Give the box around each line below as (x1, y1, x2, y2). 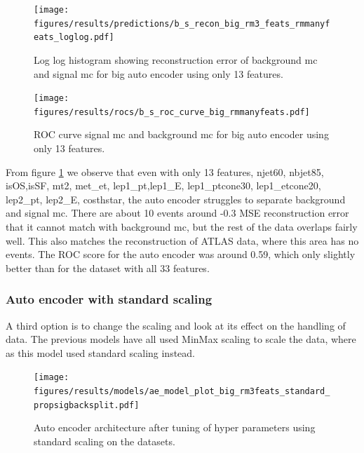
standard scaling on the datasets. (34, 433, 175, 448)
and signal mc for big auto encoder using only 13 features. (34, 66, 283, 81)
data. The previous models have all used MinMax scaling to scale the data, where (6, 332, 356, 346)
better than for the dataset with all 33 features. (6, 260, 210, 275)
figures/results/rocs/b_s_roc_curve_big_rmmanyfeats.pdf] (34, 107, 310, 117)
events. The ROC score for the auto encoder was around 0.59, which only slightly (6, 247, 356, 262)
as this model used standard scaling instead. (6, 345, 196, 360)
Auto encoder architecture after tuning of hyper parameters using (34, 420, 316, 435)
